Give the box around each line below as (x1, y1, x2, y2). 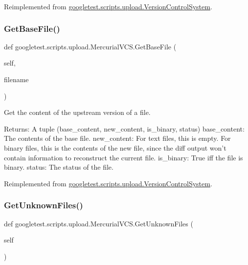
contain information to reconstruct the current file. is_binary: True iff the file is (4, 152, 243, 162)
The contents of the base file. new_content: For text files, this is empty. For (4, 133, 231, 143)
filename (4, 74, 29, 84)
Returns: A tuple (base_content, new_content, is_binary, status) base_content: (4, 123, 245, 133)
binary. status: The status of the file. (4, 162, 113, 172)
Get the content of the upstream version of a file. (4, 107, 151, 117)
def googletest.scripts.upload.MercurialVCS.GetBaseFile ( (4, 41, 177, 51)
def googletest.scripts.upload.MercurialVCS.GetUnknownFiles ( (4, 218, 193, 228)
